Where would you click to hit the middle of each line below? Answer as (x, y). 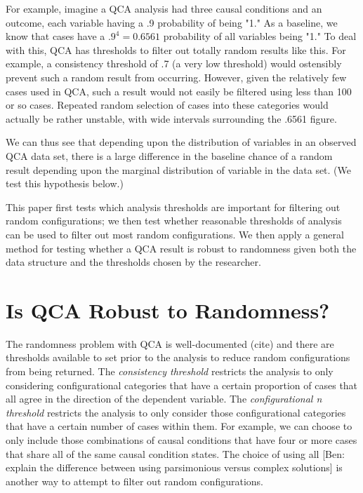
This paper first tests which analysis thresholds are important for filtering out (173, 207)
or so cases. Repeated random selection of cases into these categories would (167, 105)
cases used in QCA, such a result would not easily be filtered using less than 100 (179, 91)
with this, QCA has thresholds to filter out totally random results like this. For (176, 49)
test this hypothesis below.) (65, 183)
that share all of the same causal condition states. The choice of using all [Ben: (175, 453)
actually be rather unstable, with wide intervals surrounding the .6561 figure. (171, 118)
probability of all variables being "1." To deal (260, 36)
